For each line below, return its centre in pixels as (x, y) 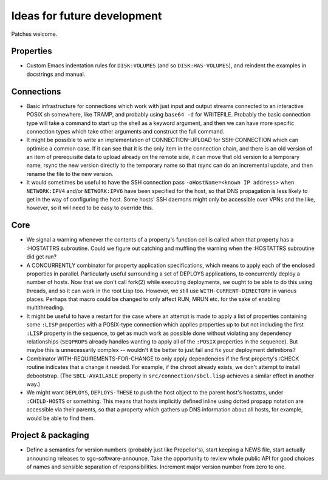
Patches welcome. (34, 34)
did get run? (42, 257)
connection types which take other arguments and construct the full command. (125, 131)
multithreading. (46, 308)
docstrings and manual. (56, 74)
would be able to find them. (61, 418)
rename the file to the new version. (70, 174)
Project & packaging (50, 435)
